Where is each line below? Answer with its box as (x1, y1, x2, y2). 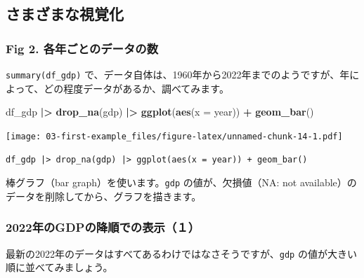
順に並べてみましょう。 (6, 260, 113, 274)
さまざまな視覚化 (6, 3, 124, 25)
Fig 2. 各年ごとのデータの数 (6, 39, 159, 57)
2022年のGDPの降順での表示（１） (6, 218, 200, 236)
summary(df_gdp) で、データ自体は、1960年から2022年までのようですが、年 (6, 67, 350, 81)
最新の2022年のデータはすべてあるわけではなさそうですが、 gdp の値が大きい (6, 246, 357, 260)
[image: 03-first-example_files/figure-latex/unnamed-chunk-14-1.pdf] (6, 131, 343, 141)
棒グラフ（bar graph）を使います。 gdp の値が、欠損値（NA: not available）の (6, 175, 357, 190)
